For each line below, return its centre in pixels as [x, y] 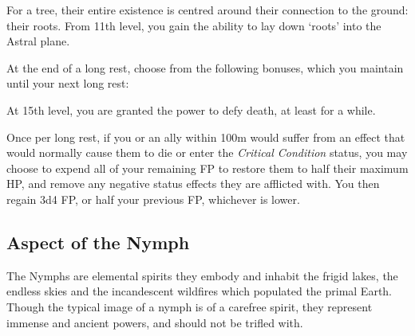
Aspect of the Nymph [98, 242]
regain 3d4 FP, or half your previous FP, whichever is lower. [153, 199]
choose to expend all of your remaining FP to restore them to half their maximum [207, 168]
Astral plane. [38, 41]
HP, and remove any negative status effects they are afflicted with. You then [193, 184]
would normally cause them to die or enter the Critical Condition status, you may [207, 152]
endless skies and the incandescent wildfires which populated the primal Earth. [200, 291]
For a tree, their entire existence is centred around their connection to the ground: [207, 10]
